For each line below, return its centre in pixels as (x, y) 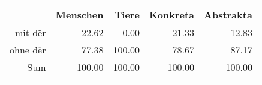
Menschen (79, 15)
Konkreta (172, 15)
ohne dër (28, 50)
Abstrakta (228, 15)
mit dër (30, 32)
